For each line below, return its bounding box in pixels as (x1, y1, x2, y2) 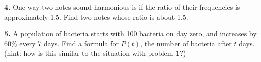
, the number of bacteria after (140, 38, 232, 48)
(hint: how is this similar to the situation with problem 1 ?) (4, 48, 186, 58)
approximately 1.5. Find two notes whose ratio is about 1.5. (4, 11, 188, 22)
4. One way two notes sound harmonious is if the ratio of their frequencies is (4, 2, 240, 12)
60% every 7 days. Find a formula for (4, 38, 119, 48)
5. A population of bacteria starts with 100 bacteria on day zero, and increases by (4, 28, 257, 39)
